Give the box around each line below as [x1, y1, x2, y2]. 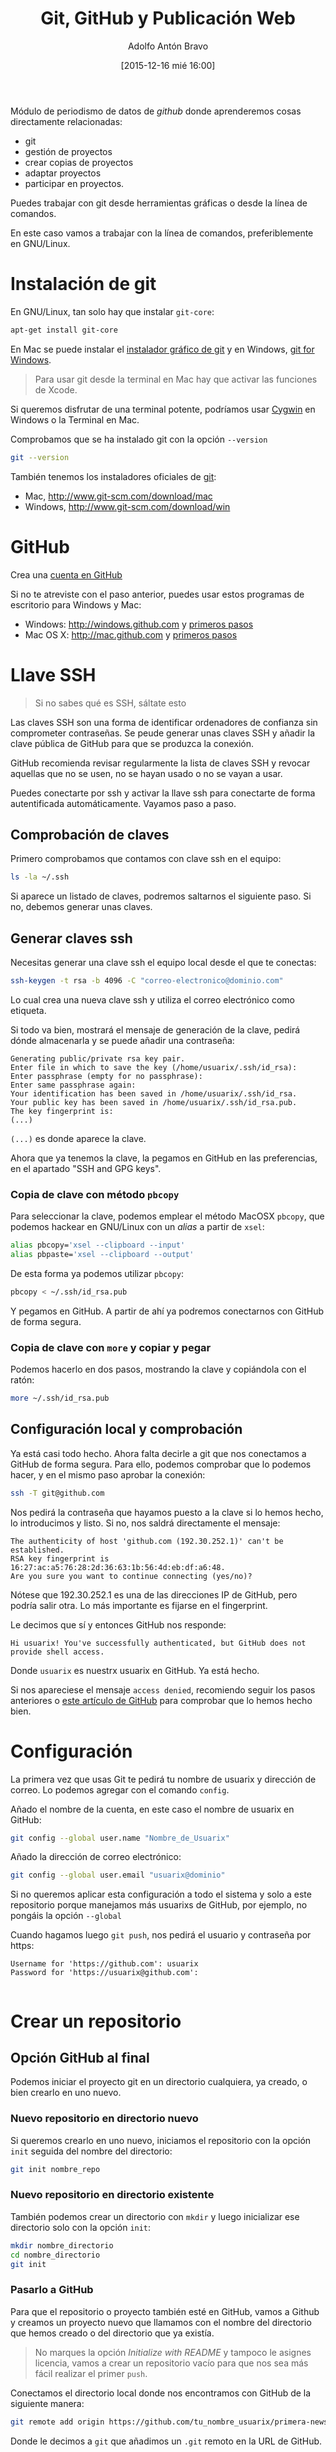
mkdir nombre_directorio [10, 2240, 114, 2251]
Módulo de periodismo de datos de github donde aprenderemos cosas [10, 105, 302, 117]
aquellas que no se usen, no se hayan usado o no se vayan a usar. [10, 767, 283, 779]
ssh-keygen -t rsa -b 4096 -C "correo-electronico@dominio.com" [10, 976, 284, 986]
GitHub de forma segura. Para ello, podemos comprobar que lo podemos [10, 1458, 312, 1470]
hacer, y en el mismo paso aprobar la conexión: [10, 1468, 206, 1481]
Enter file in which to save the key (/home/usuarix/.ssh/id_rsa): [10, 1062, 298, 1072]
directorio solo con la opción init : [10, 2221, 152, 2233]
